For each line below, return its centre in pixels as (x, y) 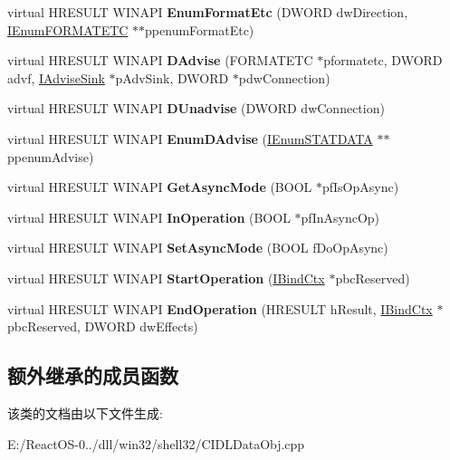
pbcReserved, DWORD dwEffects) (103, 326)
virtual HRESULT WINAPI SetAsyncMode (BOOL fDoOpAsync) (198, 248)
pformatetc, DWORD (383, 60)
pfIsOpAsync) (360, 187)
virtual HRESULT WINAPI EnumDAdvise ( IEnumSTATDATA (190, 138)
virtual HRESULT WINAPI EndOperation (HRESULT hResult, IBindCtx (220, 308)
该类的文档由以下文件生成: (85, 412)
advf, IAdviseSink (56, 77)
